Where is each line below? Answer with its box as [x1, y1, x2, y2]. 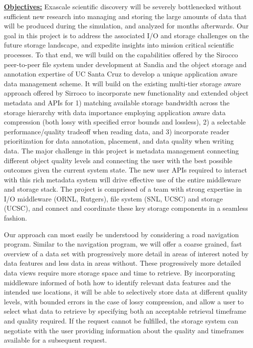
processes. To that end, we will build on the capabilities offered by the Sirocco [4, 49, 238, 59]
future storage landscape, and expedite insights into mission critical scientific [4, 40, 234, 50]
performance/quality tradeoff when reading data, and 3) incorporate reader [4, 126, 230, 136]
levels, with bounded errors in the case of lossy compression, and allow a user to [4, 296, 244, 306]
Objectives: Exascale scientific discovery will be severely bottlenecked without [4, 1, 242, 11]
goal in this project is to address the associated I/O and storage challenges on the [4, 30, 249, 40]
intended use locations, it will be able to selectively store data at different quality [4, 287, 248, 297]
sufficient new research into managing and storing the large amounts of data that [4, 11, 247, 21]
